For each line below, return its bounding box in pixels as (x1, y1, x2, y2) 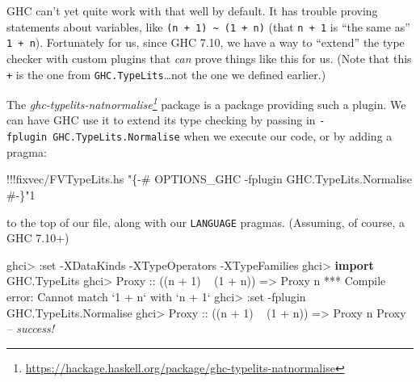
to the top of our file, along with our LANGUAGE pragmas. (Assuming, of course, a (6, 213, 405, 230)
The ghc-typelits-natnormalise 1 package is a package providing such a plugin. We (6, 94, 406, 112)
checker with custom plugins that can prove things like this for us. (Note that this (6, 49, 412, 66)
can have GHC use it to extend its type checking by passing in (6, 111, 316, 128)
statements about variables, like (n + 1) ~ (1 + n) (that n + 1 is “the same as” (6, 18, 410, 35)
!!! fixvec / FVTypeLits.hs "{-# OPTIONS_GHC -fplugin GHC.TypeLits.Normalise (6, 170, 413, 187)
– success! (6, 320, 55, 337)
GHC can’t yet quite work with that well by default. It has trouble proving (6, 2, 378, 19)
